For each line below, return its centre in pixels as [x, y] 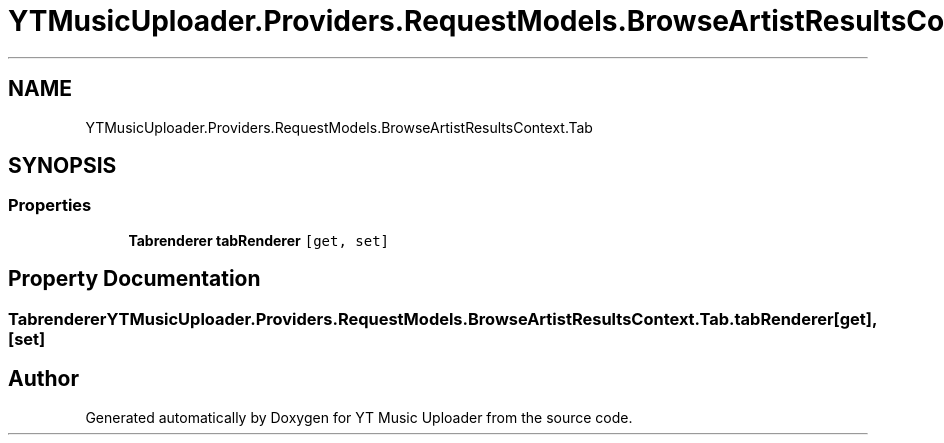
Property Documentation [134, 279]
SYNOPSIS [62, 166]
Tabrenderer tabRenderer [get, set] [258, 240]
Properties [50, 205]
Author [43, 379]
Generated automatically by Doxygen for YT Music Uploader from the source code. [359, 417]
